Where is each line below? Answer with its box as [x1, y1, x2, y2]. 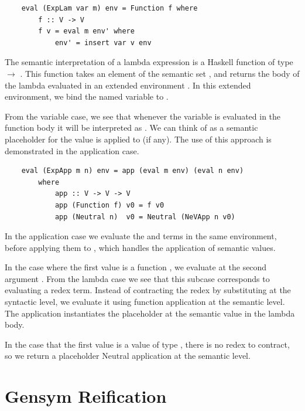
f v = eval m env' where [38, 27, 135, 36]
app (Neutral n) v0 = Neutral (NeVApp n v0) [54, 212, 235, 221]
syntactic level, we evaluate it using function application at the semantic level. [5, 295, 285, 308]
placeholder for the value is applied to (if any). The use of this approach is [5, 133, 272, 145]
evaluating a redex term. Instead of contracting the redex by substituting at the [5, 284, 291, 296]
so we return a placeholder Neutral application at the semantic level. [5, 349, 251, 362]
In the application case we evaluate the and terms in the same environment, [5, 230, 277, 242]
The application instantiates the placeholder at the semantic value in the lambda [5, 307, 295, 319]
